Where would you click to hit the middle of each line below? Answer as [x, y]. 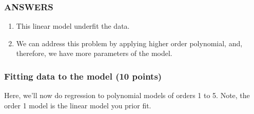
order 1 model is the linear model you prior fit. [78, 105]
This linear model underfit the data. [73, 26]
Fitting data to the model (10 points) [83, 76]
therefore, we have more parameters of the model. [94, 53]
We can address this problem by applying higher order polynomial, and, [129, 43]
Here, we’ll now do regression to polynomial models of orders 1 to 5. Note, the [127, 95]
